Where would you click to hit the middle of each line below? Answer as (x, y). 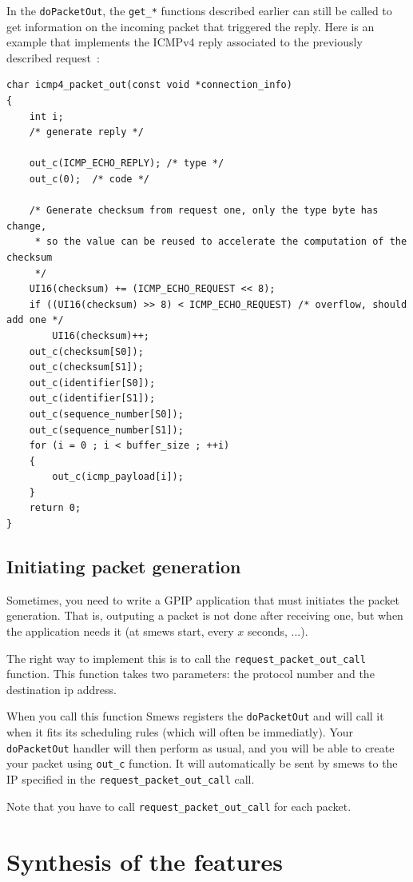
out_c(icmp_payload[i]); (118, 477)
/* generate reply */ (86, 132)
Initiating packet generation (124, 567)
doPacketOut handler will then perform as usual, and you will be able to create (201, 747)
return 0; (55, 508)
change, (27, 226)
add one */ (35, 320)
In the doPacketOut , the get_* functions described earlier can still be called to (199, 10)
